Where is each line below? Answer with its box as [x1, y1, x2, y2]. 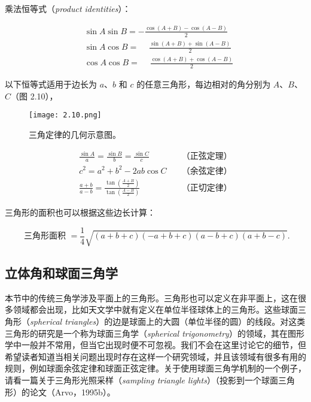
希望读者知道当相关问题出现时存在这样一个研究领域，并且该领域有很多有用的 [5, 350, 306, 362]
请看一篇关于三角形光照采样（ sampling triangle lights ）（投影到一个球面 [5, 373, 278, 386]
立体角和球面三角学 [5, 264, 118, 282]
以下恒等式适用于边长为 [5, 78, 97, 90]
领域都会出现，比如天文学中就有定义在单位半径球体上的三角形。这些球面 [13, 303, 298, 316]
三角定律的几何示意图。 [29, 128, 121, 141]
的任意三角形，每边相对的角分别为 [136, 78, 271, 90]
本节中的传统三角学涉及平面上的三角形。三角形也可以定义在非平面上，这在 [5, 291, 298, 304]
